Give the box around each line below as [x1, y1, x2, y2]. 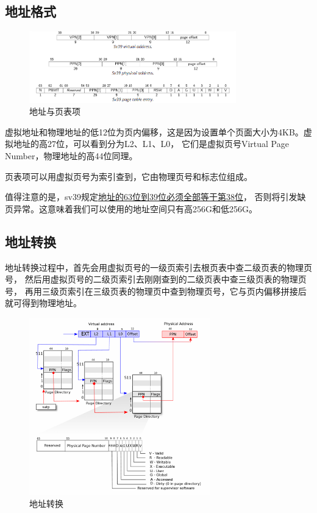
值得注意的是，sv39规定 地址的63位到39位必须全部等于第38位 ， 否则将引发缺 [5, 190, 306, 203]
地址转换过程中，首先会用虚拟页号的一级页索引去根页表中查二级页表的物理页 [5, 260, 312, 273]
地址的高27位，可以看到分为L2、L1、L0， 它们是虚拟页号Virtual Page [13, 137, 289, 150]
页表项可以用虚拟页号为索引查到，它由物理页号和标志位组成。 [5, 170, 252, 182]
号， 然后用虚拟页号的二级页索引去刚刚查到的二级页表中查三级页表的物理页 [5, 273, 307, 285]
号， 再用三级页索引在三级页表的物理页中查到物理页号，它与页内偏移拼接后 [5, 284, 307, 297]
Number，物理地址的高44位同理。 [5, 149, 138, 162]
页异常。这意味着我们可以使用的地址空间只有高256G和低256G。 [5, 202, 257, 215]
